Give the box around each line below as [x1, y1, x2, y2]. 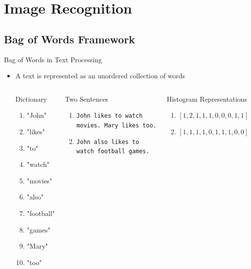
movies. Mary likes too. [76, 122, 157, 129]
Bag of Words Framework [4, 31, 135, 46]
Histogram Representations [167, 93, 247, 104]
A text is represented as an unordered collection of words [15, 71, 185, 81]
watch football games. [76, 148, 150, 155]
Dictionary [15, 93, 47, 104]
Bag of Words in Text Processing [4, 54, 102, 64]
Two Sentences [65, 93, 108, 104]
